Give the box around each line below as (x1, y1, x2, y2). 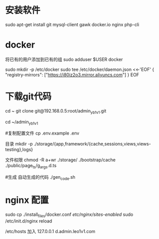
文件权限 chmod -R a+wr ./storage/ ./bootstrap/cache (5, 157, 116, 163)
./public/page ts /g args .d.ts (5, 163, 56, 170)
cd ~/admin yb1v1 (5, 118, 38, 126)
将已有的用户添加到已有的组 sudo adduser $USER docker (5, 56, 123, 62)
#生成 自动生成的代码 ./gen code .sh (5, 174, 76, 181)
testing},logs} (5, 147, 33, 153)
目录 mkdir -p (5, 141, 33, 147)
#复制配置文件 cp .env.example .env (5, 130, 79, 136)
